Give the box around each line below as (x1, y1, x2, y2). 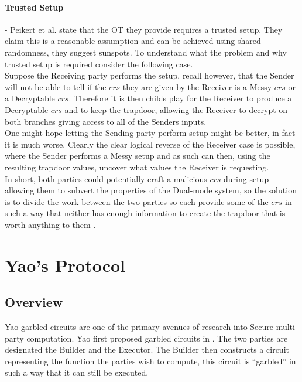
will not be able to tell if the (5, 80, 107, 93)
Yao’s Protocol (5, 253, 125, 277)
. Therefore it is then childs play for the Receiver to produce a (68, 92, 292, 104)
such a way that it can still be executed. (5, 366, 149, 378)
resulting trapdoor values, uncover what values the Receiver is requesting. (5, 161, 269, 173)
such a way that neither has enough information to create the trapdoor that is (5, 207, 286, 219)
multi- (276, 320, 298, 333)
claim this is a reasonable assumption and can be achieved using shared (5, 35, 261, 47)
